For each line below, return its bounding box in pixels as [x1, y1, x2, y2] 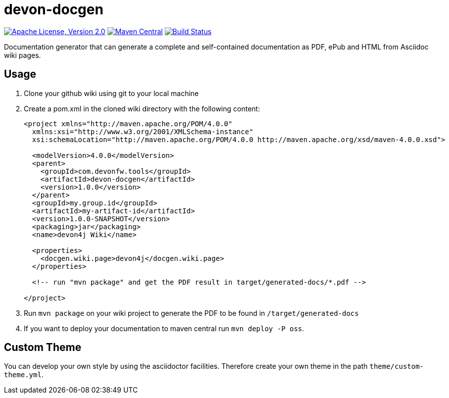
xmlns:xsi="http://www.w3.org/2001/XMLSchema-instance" [32, 127, 253, 136]
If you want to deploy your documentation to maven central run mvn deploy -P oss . [24, 324, 304, 333]
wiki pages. [4, 50, 41, 59]
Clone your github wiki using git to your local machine [24, 89, 199, 98]
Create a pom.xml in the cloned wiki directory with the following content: [24, 104, 260, 113]
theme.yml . [4, 370, 44, 379]
